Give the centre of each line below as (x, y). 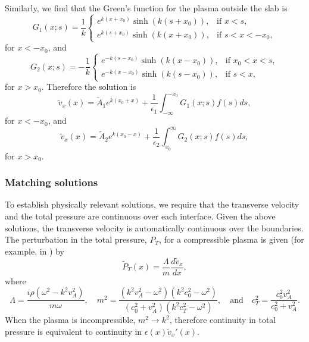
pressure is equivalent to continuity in (74, 331)
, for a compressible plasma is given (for (231, 239)
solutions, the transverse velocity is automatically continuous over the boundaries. (154, 228)
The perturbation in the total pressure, (76, 239)
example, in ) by (35, 251)
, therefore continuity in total (223, 320)
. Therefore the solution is (89, 87)
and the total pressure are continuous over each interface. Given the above (140, 216)
